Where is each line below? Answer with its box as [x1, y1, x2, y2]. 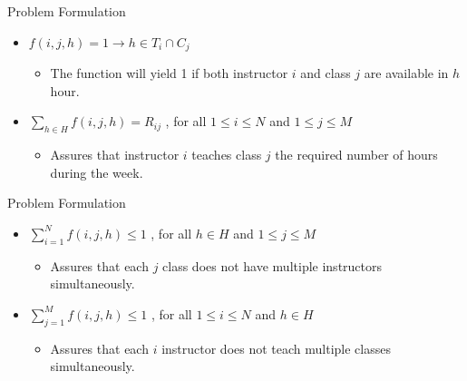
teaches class [191, 145, 262, 164]
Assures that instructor [50, 145, 180, 164]
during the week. [50, 162, 143, 181]
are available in [364, 63, 449, 83]
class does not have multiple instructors [162, 256, 383, 275]
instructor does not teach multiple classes [161, 338, 391, 357]
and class [300, 63, 351, 83]
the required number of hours [275, 145, 438, 164]
